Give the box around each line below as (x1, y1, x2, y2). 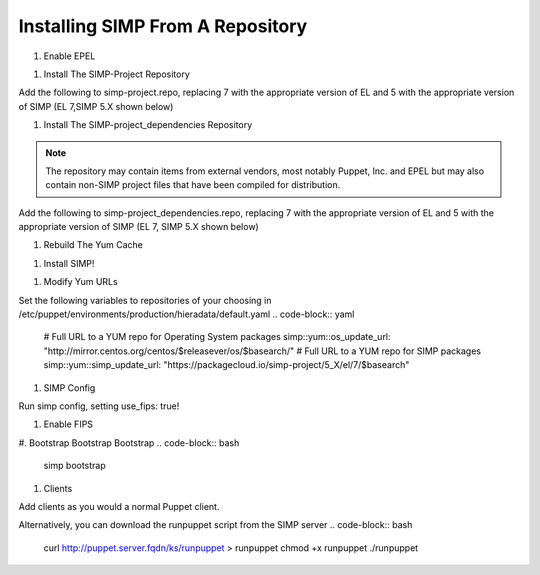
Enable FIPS (43, 418, 94, 430)
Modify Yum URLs (43, 276, 119, 288)
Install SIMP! (43, 257, 95, 269)
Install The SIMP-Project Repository (43, 68, 190, 80)
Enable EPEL (43, 50, 96, 62)
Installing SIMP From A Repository (18, 15, 308, 37)
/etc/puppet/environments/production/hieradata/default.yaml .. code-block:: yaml (18, 308, 355, 320)
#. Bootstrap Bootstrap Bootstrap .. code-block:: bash (18, 436, 240, 449)
